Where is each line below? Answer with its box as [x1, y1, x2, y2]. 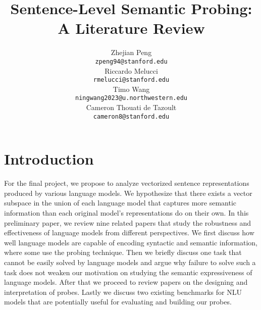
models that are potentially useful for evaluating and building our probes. [4, 296, 232, 307]
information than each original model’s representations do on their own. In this [4, 208, 249, 218]
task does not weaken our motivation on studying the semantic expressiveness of [4, 267, 252, 277]
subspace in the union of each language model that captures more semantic [4, 197, 237, 208]
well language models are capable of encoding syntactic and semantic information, [4, 237, 257, 247]
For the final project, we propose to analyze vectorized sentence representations [4, 178, 249, 188]
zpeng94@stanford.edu [95, 58, 168, 65]
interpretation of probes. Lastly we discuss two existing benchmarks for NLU [4, 286, 242, 297]
